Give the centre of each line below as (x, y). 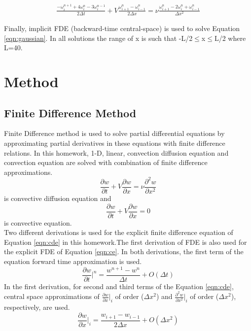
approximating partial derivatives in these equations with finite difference (115, 143)
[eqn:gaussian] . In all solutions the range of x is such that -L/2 (98, 38)
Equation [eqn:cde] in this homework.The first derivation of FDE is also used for (125, 242)
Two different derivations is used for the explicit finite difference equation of (119, 232)
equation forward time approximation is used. (73, 261)
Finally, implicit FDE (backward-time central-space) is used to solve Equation (122, 28)
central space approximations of (52, 296)
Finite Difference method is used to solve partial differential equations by (114, 133)
